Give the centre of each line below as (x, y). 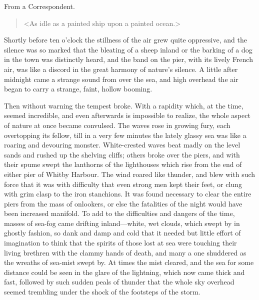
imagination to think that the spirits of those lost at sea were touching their (120, 243)
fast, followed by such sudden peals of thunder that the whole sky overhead (119, 282)
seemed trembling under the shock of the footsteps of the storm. (102, 292)
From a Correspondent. (39, 6)
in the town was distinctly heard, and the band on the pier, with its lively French (128, 59)
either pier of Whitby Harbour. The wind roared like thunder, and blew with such (130, 174)
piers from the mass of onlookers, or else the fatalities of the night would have (123, 203)
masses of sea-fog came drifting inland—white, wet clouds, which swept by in (122, 223)
